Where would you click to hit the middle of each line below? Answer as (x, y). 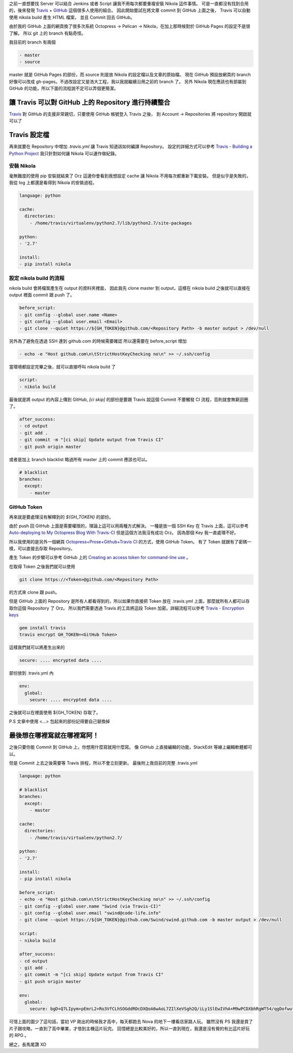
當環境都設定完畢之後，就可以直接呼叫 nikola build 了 (62, 367)
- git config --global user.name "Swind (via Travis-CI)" (90, 906)
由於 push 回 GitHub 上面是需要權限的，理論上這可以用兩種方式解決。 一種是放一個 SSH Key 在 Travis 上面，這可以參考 (129, 526)
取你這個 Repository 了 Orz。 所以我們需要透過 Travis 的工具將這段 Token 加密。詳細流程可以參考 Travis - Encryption (126, 608)
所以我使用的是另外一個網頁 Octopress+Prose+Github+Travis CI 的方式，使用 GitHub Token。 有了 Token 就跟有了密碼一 (130, 541)
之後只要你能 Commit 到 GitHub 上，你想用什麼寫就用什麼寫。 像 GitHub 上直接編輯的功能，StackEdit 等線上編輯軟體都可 (131, 747)
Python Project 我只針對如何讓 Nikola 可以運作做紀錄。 (64, 153)
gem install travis (42, 628)
